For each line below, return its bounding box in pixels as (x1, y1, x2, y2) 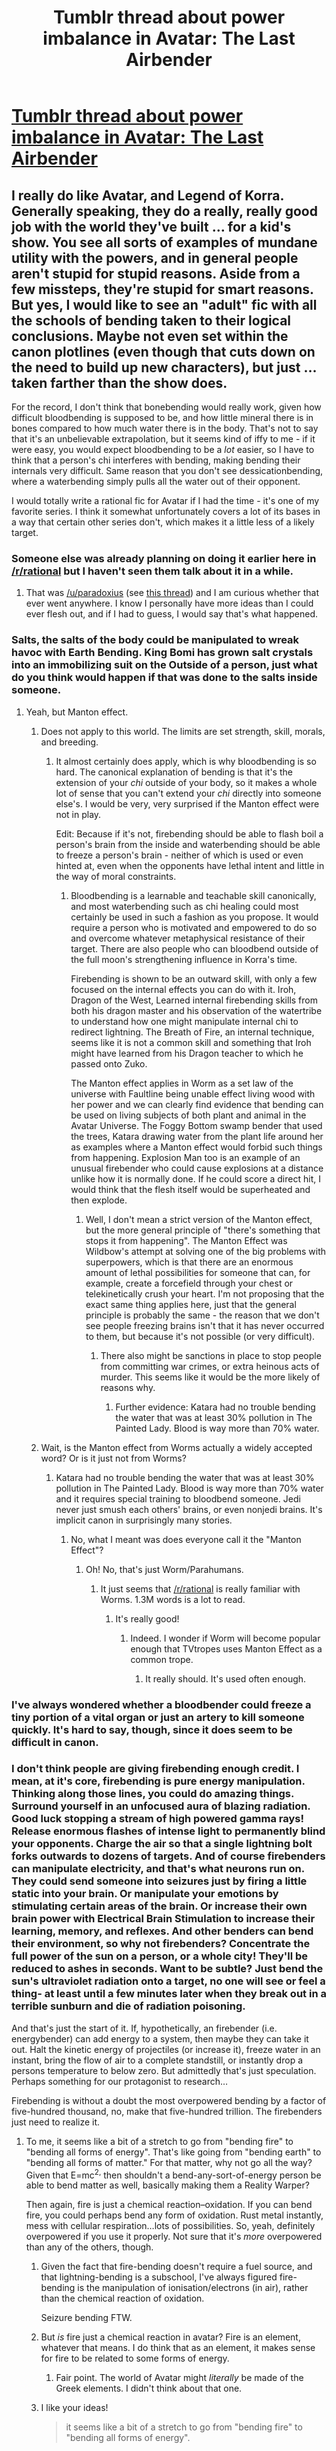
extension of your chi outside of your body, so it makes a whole (55, 776, 318, 788)
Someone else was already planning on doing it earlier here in (11, 551, 317, 565)
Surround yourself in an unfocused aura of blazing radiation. (11, 1799, 311, 1813)
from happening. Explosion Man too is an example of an (70, 1151, 301, 1163)
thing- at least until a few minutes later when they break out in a (11, 1987, 327, 2001)
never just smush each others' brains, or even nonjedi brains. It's (55, 1503, 323, 1515)
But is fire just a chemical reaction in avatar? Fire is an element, (40, 2331, 301, 2343)
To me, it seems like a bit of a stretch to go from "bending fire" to (25, 2135, 294, 2147)
